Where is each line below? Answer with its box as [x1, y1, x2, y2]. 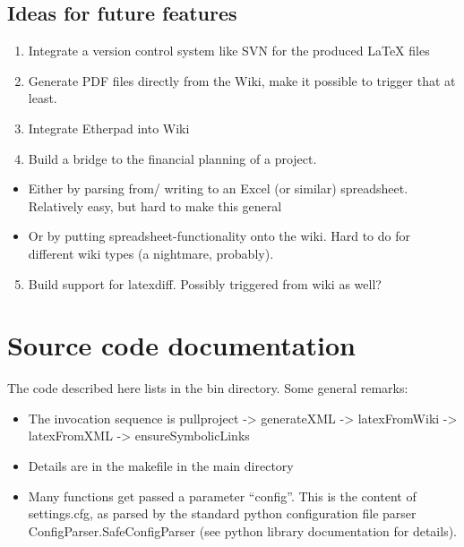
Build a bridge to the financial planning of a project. [28, 149, 317, 167]
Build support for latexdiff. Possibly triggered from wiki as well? [28, 274, 382, 293]
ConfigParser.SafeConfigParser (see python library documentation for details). [28, 521, 457, 540]
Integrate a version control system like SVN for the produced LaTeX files [28, 41, 430, 60]
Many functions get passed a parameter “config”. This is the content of [28, 486, 417, 505]
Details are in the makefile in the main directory [28, 457, 294, 475]
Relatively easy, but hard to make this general [28, 196, 282, 215]
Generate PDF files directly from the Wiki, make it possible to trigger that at [28, 71, 456, 90]
